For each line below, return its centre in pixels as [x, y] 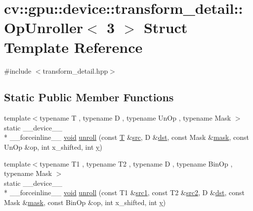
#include [18, 70]
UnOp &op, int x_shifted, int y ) [53, 147]
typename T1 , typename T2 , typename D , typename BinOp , [136, 163]
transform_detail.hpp [75, 70]
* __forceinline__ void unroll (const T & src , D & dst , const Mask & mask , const [126, 137]
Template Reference [73, 47]
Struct [166, 27]
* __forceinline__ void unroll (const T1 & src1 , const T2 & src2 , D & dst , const [125, 192]
